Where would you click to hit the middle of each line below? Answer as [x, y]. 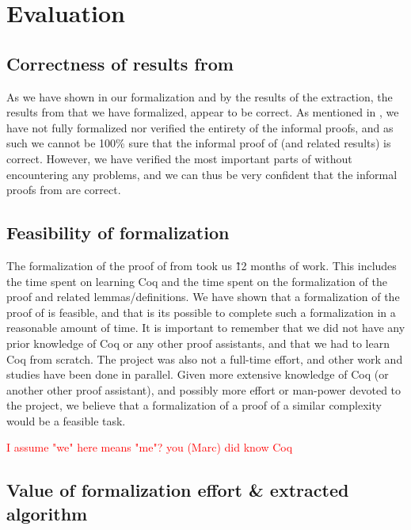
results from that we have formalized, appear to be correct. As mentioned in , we [203, 112]
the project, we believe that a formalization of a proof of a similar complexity [194, 405]
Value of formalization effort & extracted [178, 490]
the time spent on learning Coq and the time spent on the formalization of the [197, 281]
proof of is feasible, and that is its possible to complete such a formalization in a [201, 312]
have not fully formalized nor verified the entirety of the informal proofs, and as [200, 127]
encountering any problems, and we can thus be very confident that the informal [202, 174]
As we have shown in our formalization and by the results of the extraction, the [200, 96]
